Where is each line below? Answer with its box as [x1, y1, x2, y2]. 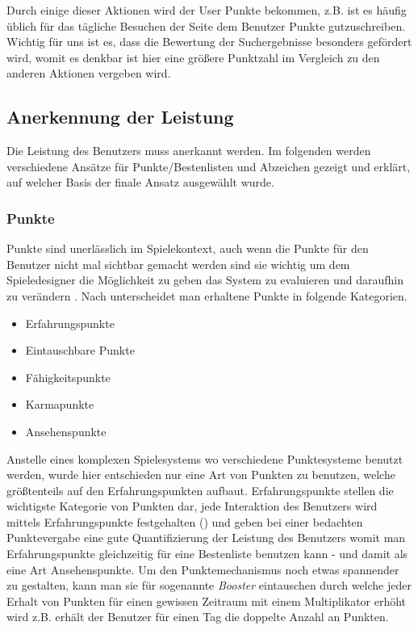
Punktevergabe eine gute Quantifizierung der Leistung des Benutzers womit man [6, 529, 406, 546]
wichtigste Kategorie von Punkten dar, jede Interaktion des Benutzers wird [6, 498, 378, 514]
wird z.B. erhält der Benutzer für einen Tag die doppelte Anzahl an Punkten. [6, 608, 389, 625]
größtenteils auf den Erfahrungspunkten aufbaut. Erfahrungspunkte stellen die [6, 481, 394, 498]
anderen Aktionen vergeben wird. [6, 65, 171, 82]
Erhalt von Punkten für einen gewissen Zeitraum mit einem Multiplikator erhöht [6, 592, 407, 609]
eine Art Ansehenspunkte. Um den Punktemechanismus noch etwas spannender [6, 561, 399, 577]
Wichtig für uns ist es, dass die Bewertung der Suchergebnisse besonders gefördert [6, 33, 412, 50]
